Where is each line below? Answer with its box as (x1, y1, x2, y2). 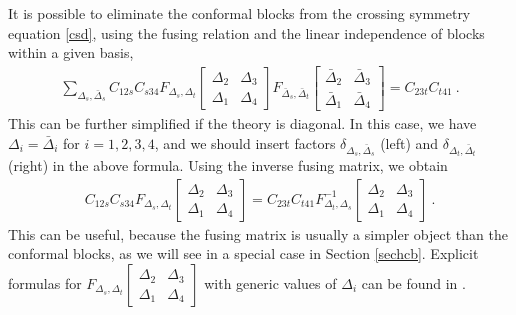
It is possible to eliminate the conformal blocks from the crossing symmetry (8, 3, 471, 23)
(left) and (380, 132, 439, 153)
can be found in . (361, 273, 466, 294)
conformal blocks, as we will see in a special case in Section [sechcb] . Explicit (8, 243, 479, 264)
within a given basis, (8, 42, 134, 63)
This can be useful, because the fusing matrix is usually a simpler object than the (8, 223, 508, 244)
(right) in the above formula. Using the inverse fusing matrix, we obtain (8, 155, 448, 176)
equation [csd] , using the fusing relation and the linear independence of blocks (8, 22, 485, 43)
